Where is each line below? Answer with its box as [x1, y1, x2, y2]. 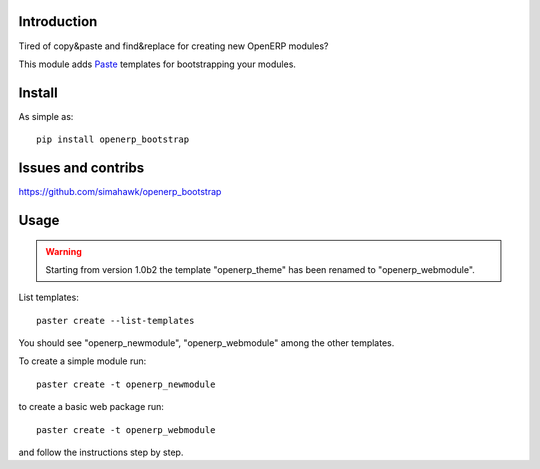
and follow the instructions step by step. [18, 446, 184, 459]
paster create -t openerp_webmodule [36, 424, 216, 435]
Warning [45, 245, 82, 257]
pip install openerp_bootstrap [36, 134, 190, 145]
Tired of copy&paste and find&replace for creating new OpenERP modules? [18, 40, 329, 52]
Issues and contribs [18, 160, 145, 177]
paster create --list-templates [36, 315, 195, 326]
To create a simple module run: [18, 355, 147, 367]
